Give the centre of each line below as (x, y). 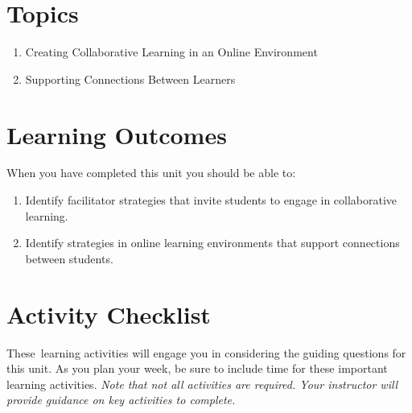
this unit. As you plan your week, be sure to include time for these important (197, 368)
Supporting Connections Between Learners (130, 78)
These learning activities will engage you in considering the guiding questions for (206, 352)
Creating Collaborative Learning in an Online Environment (171, 52)
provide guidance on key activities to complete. (121, 400)
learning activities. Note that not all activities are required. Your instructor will (202, 384)
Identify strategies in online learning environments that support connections (212, 243)
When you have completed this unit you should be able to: (151, 173)
